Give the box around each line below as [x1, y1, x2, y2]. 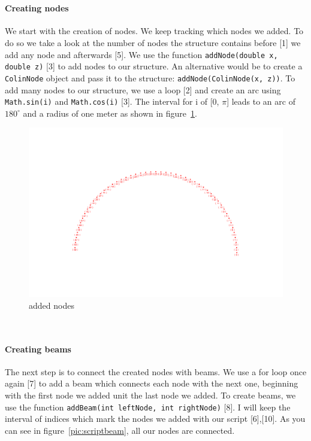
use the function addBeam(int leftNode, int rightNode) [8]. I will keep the [5, 400, 291, 413]
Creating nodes [5, 2, 69, 14]
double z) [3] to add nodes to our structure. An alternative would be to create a [5, 60, 303, 72]
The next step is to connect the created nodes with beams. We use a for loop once [5, 365, 307, 378]
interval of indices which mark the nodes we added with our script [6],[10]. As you [5, 412, 306, 425]
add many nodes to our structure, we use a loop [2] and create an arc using [5, 83, 281, 96]
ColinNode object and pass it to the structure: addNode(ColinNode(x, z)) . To [5, 71, 295, 84]
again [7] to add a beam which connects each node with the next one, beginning [5, 377, 298, 390]
